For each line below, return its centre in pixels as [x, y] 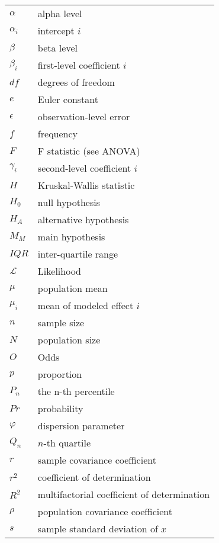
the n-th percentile [76, 391]
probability [60, 408]
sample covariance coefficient [97, 460]
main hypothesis [71, 237]
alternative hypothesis [83, 219]
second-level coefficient [84, 168]
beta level [57, 48]
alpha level [60, 13]
